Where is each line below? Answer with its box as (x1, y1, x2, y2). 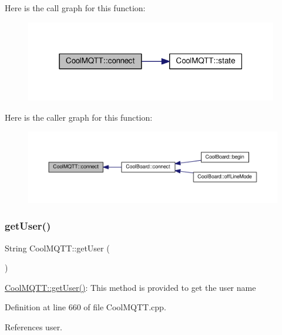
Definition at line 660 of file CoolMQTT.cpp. (5, 301, 166, 313)
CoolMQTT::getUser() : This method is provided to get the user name (5, 281, 256, 293)
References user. (5, 321, 63, 333)
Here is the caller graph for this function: (5, 111, 153, 123)
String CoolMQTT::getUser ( (5, 241, 110, 254)
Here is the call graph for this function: (5, 2, 146, 14)
